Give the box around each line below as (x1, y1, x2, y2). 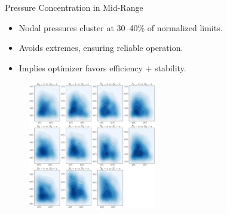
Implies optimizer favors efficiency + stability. (19, 61, 186, 74)
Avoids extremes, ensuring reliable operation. (19, 41, 183, 54)
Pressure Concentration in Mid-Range (5, 1, 143, 13)
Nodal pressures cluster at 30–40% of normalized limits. (19, 21, 223, 34)
